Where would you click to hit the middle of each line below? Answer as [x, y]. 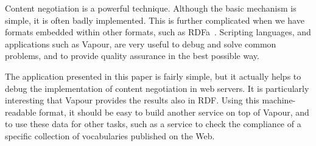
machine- [279, 100]
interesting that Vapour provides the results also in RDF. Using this [132, 100]
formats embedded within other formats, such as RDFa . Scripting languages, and [158, 32]
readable [21, 112]
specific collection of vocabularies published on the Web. [110, 135]
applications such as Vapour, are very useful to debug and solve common [141, 43]
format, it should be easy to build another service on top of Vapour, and [174, 112]
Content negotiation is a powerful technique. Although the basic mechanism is [151, 8]
